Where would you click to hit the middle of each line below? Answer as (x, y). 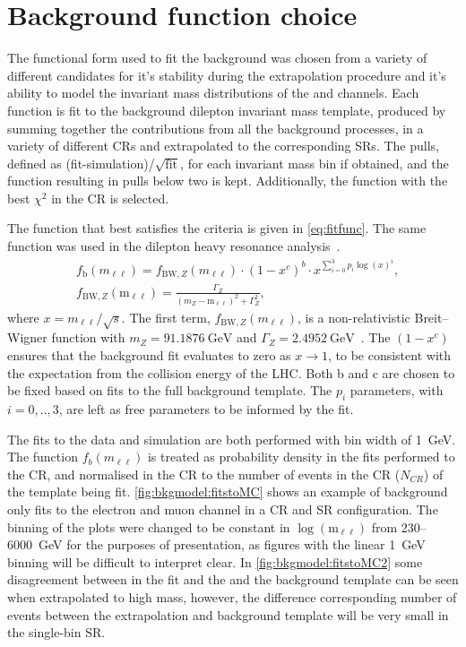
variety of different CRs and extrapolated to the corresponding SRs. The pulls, (223, 146)
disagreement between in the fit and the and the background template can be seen (233, 579)
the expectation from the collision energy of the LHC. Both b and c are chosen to (231, 372)
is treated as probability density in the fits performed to (301, 457)
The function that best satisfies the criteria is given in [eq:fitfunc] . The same (217, 228)
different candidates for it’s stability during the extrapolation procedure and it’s (227, 75)
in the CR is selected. (110, 198)
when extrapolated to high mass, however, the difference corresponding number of (232, 597)
